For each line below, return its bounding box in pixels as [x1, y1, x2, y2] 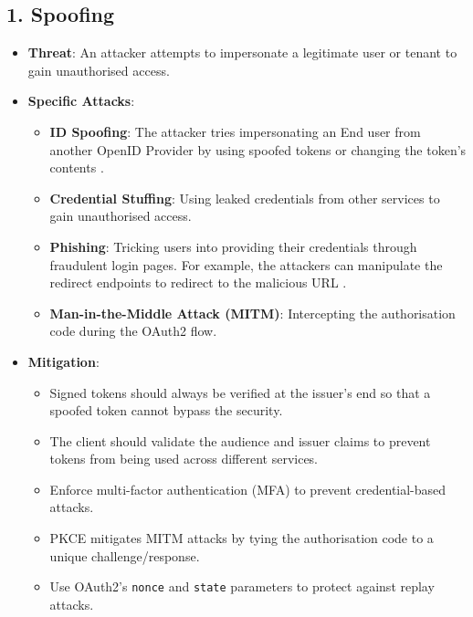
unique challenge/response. [49, 546, 200, 565]
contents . [49, 158, 104, 177]
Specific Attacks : [27, 91, 135, 110]
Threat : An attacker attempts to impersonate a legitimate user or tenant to [27, 43, 457, 62]
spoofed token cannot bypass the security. [49, 401, 283, 420]
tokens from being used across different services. [49, 449, 319, 468]
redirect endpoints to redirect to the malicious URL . [49, 273, 347, 292]
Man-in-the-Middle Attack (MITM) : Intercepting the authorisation [49, 303, 456, 322]
